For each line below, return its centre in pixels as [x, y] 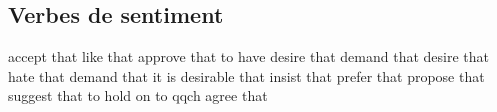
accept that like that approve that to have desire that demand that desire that [248, 56]
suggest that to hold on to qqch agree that [138, 95]
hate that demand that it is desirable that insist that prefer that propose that [246, 75]
